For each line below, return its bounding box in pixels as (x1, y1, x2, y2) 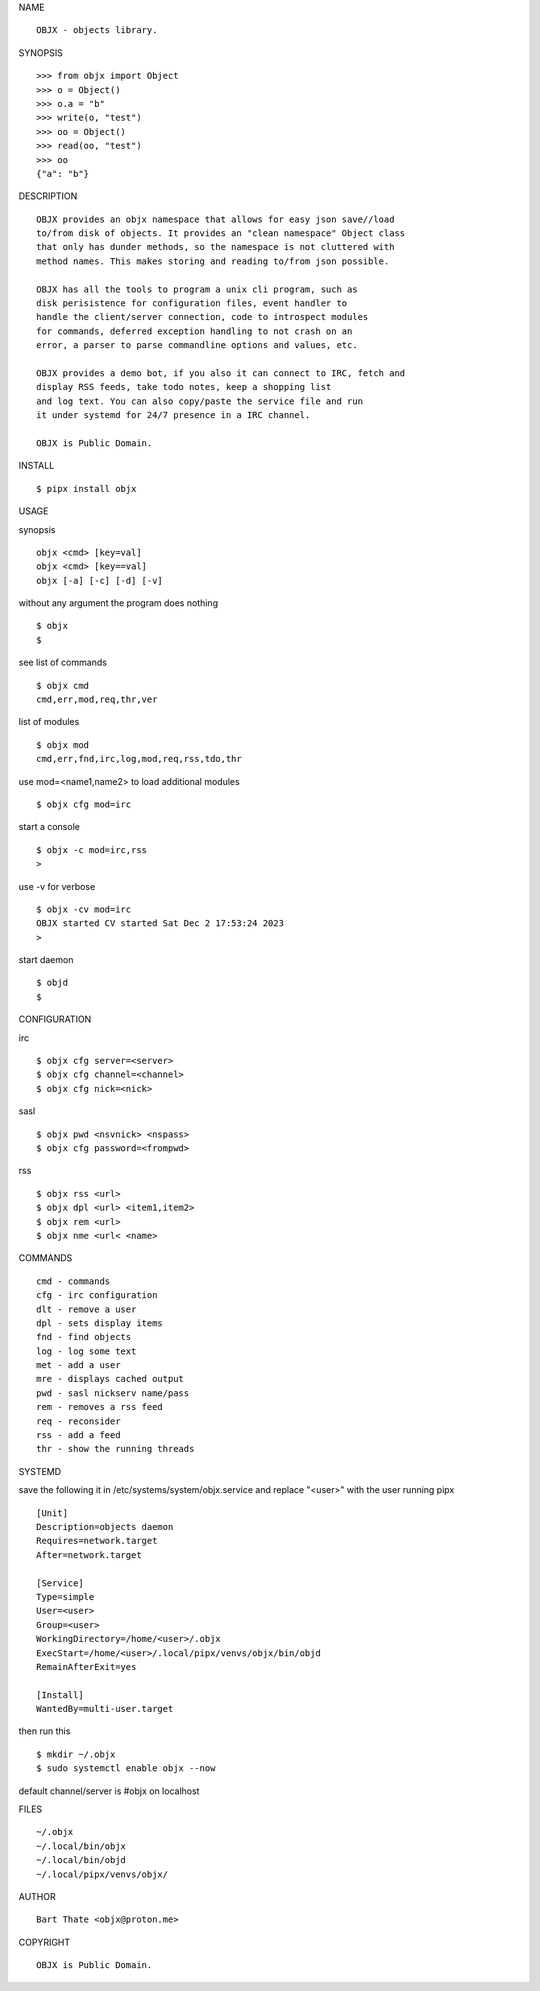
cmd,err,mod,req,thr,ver (36, 694, 158, 705)
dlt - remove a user (36, 1303, 137, 1315)
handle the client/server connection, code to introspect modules (36, 311, 369, 323)
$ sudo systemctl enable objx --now (36, 1763, 216, 1774)
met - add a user (36, 1360, 121, 1371)
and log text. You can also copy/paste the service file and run (36, 395, 364, 407)
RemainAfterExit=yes (36, 1661, 137, 1672)
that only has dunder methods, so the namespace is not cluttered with (36, 241, 395, 253)
